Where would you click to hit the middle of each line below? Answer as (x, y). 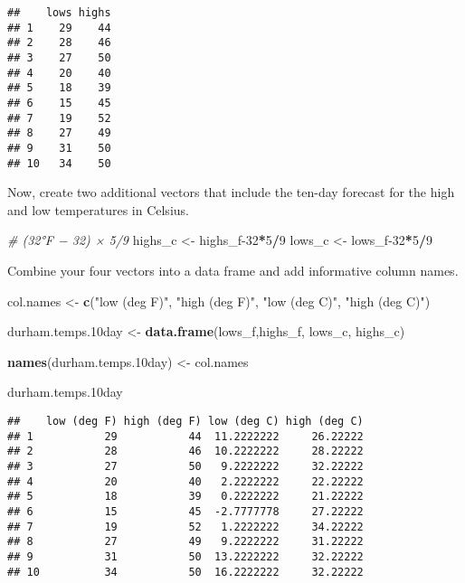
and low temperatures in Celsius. (98, 209)
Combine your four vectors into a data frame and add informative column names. (233, 270)
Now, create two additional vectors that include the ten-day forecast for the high (231, 192)
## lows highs (59, 13)
